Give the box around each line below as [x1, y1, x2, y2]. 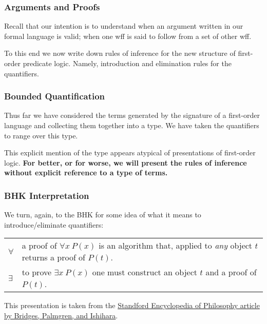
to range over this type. [4, 130, 78, 140]
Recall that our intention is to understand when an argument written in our [4, 21, 243, 31]
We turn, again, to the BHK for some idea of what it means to [4, 209, 201, 220]
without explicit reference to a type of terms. [4, 167, 168, 178]
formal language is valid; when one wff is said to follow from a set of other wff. [4, 30, 252, 41]
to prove [22, 266, 52, 278]
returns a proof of [22, 251, 86, 264]
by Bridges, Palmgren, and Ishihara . [4, 310, 118, 320]
